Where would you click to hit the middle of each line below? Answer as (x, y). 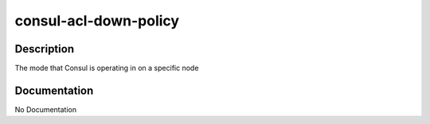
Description (45, 49)
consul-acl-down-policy (97, 21)
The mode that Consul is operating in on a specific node (107, 68)
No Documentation (46, 109)
